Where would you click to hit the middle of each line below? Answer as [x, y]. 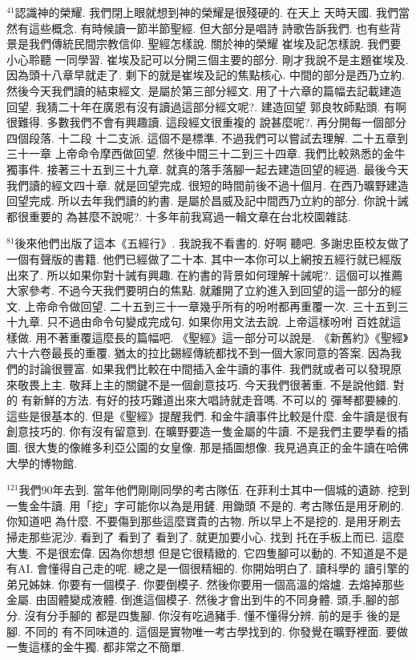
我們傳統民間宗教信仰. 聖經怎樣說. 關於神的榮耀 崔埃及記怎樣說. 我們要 [215, 44]
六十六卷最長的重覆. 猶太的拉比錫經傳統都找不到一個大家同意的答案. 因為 [199, 353]
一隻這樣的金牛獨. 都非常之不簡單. [96, 647]
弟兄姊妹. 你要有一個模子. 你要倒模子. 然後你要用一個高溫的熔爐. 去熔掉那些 [206, 584]
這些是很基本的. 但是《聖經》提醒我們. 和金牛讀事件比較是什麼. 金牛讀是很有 [208, 415]
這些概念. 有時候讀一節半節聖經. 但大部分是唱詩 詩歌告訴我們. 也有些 [209, 28]
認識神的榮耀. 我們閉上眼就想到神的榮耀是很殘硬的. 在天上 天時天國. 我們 [206, 12]
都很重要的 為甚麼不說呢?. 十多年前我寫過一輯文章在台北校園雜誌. [179, 216]
